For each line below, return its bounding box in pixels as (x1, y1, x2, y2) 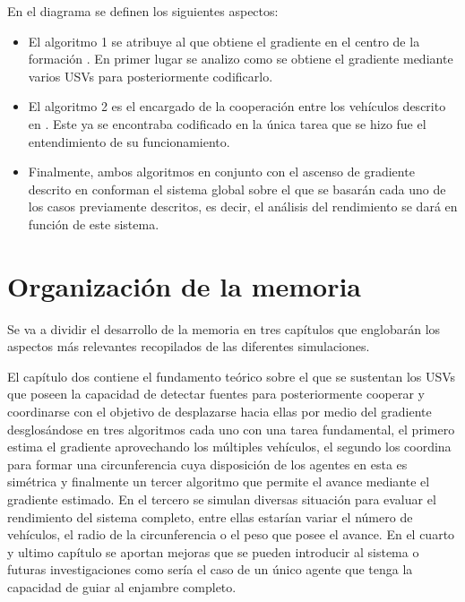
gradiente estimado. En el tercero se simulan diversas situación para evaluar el (7, 490, 436, 508)
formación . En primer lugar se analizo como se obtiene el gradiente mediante (28, 49, 453, 68)
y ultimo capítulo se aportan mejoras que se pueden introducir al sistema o (7, 542, 419, 561)
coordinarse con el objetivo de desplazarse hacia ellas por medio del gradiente (7, 402, 432, 421)
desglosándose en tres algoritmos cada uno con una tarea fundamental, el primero (7, 419, 455, 438)
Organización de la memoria (7, 267, 361, 304)
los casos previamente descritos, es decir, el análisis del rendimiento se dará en (28, 197, 458, 216)
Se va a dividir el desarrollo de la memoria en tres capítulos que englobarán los (7, 319, 441, 338)
